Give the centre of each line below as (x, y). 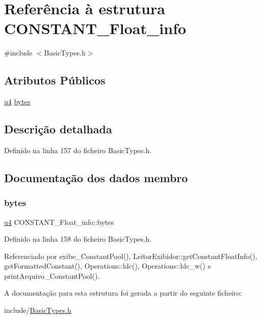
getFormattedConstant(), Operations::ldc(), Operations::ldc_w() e (108, 266)
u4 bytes (17, 101)
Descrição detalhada (58, 129)
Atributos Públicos (55, 80)
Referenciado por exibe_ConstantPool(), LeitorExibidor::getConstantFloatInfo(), (131, 256)
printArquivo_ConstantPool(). (52, 275)
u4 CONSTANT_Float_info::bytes (59, 222)
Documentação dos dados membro (96, 177)
